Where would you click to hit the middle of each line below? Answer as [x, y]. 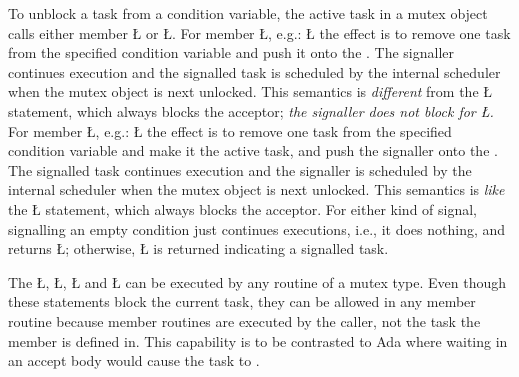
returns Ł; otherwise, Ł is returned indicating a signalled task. [198, 248]
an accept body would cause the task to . [134, 360]
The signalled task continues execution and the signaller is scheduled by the [240, 169]
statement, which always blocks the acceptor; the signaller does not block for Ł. [251, 110]
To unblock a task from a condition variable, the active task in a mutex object [248, 13]
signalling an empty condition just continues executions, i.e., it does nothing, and [257, 228]
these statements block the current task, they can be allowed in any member [242, 301]
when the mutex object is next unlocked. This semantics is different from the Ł [250, 91]
